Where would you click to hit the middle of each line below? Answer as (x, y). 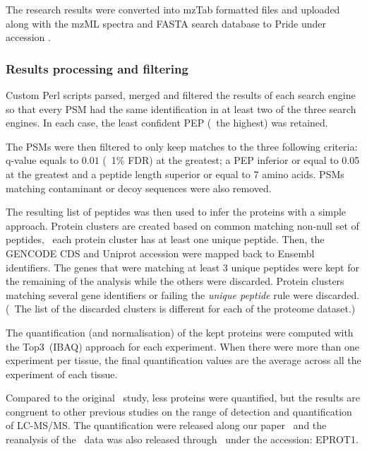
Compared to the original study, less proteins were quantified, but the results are (183, 398)
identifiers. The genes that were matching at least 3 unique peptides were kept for (182, 267)
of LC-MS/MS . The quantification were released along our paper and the (166, 425)
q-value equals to (42, 160)
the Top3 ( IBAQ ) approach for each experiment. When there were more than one (182, 346)
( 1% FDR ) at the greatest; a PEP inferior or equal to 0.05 (231, 160)
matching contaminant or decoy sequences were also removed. (139, 188)
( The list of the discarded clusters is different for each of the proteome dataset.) (181, 309)
